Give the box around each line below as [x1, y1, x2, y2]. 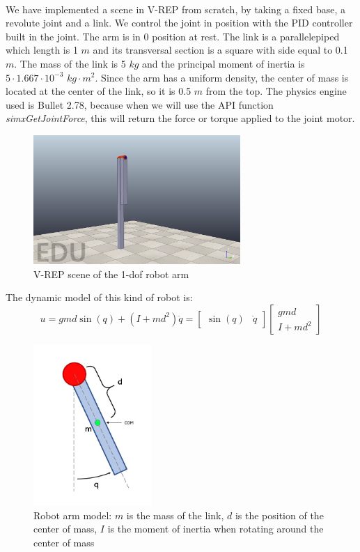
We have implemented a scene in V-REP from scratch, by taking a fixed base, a [6, 1, 346, 16]
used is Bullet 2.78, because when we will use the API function [6, 97, 274, 112]
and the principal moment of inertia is [142, 56, 305, 70]
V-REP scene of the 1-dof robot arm [33, 266, 189, 281]
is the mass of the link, [126, 507, 224, 522]
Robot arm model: [33, 507, 112, 522]
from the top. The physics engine [205, 84, 347, 98]
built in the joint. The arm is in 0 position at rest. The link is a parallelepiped [6, 29, 340, 43]
